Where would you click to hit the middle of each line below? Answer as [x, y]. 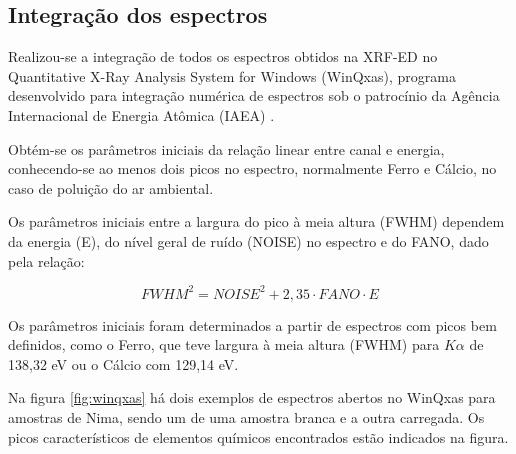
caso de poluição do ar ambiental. [111, 187]
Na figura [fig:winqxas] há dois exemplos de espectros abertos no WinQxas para [252, 397]
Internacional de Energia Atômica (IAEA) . [141, 114]
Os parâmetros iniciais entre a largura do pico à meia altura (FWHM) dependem [256, 221]
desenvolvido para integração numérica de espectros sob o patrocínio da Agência [254, 95]
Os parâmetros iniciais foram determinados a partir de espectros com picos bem [252, 324]
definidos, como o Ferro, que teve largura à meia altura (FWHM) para [224, 344]
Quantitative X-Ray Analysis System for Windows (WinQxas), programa [232, 75]
